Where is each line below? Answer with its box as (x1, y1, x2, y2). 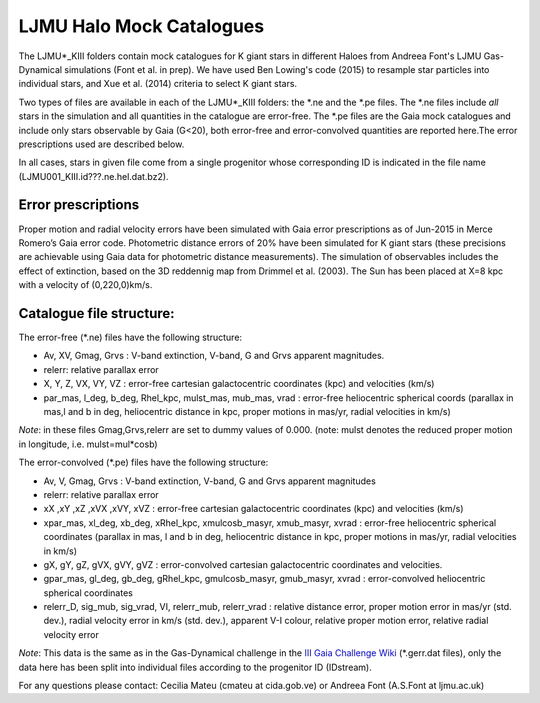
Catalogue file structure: (18, 305, 175, 322)
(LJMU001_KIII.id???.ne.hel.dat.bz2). (18, 170, 169, 182)
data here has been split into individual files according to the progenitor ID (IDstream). (18, 661, 372, 673)
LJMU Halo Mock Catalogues (18, 15, 265, 37)
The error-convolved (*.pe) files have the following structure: (18, 456, 269, 469)
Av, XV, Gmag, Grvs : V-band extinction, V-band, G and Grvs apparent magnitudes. (43, 350, 385, 362)
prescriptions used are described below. (18, 138, 185, 150)
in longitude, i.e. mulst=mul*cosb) (18, 438, 159, 450)
